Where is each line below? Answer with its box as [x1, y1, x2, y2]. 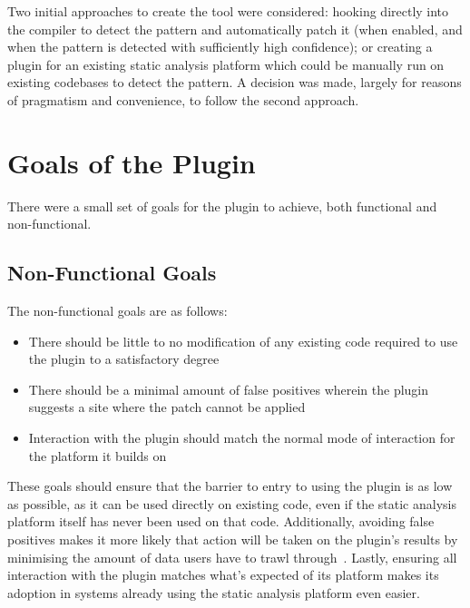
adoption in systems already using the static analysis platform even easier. [7, 583, 420, 602]
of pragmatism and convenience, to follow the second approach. [7, 90, 359, 109]
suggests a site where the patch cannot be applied [28, 397, 306, 417]
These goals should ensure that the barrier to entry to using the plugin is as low [7, 476, 453, 495]
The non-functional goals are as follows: [7, 301, 228, 320]
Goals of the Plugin [7, 143, 256, 181]
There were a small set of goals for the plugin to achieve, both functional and [7, 196, 437, 215]
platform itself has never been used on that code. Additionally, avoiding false [7, 512, 435, 531]
